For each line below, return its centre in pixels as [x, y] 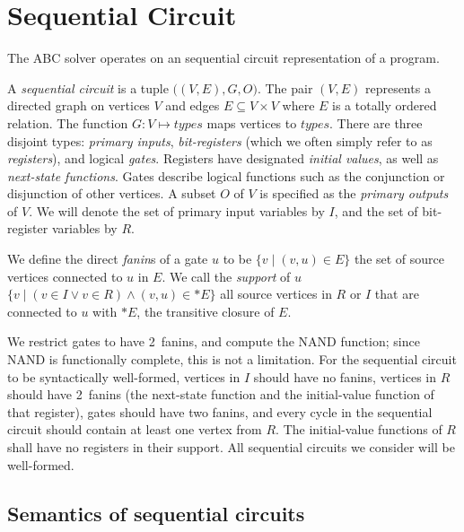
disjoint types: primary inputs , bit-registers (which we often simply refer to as [220, 140]
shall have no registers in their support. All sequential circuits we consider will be [231, 447]
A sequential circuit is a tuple [88, 87]
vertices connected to [65, 276]
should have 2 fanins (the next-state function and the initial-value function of [221, 394]
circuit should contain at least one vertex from [135, 429]
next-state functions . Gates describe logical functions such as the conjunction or [226, 175]
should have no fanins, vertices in [345, 376]
